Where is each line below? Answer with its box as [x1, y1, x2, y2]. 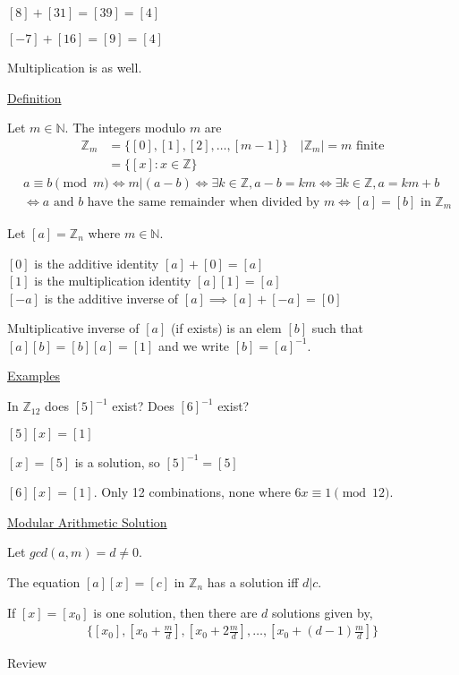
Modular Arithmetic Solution [7, 512, 167, 531]
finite [355, 139, 385, 152]
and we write [158, 336, 230, 355]
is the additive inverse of [44, 288, 179, 307]
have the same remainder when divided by [87, 195, 320, 209]
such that [311, 319, 364, 337]
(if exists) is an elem [170, 319, 282, 337]
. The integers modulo [64, 118, 186, 137]
